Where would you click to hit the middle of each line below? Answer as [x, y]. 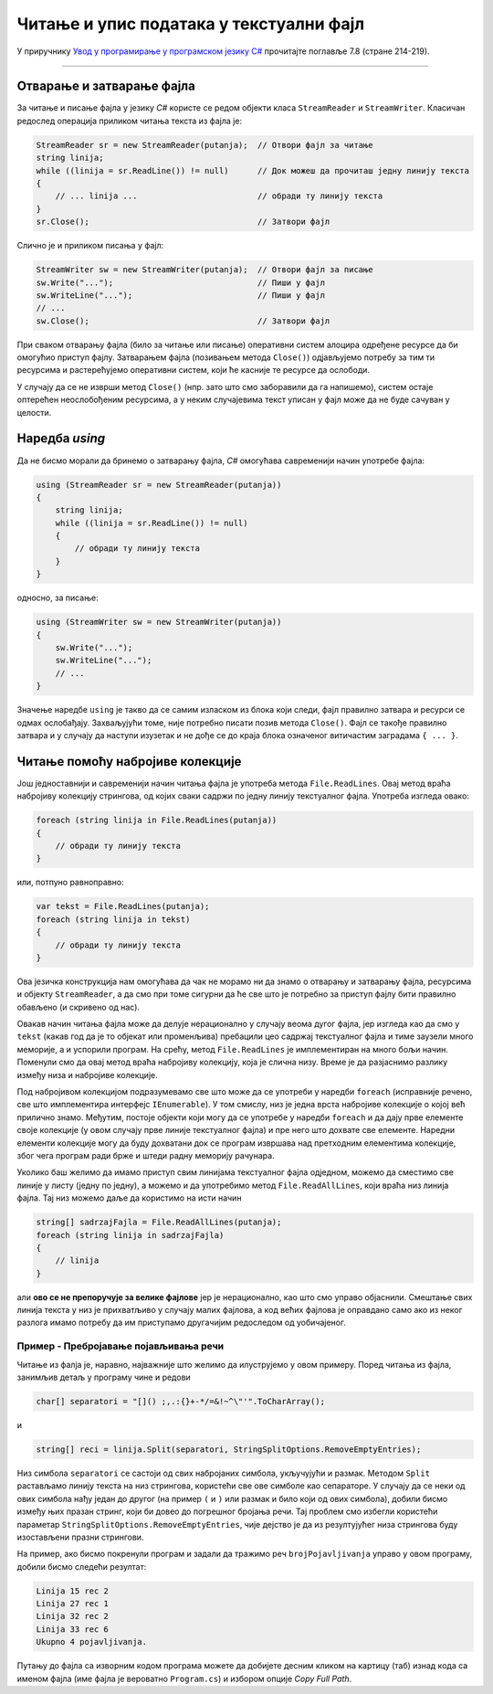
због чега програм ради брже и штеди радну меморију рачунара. [146, 1155]
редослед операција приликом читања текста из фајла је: [129, 121]
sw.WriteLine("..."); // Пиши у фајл [181, 295]
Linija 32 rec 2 [73, 1616]
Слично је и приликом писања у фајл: [90, 246]
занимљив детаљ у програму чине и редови [104, 1377]
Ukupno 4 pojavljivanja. [92, 1642]
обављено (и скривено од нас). [79, 1007]
